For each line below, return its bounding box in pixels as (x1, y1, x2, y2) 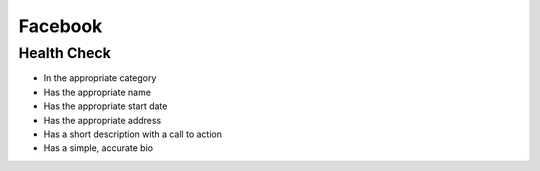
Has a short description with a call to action (43, 128, 222, 140)
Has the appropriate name (43, 86, 152, 98)
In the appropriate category (43, 72, 157, 84)
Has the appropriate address (43, 114, 162, 126)
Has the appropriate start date (43, 100, 168, 112)
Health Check (18, 44, 112, 62)
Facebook (18, 15, 103, 37)
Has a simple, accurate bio (43, 142, 154, 154)
